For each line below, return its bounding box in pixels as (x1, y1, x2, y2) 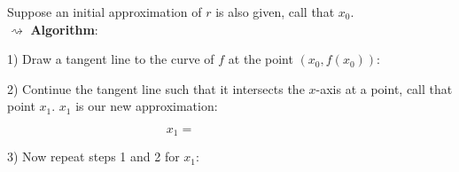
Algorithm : (30, 20, 98, 38)
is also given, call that (215, 3, 335, 20)
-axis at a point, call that (315, 79, 453, 98)
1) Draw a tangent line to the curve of (7, 50, 214, 68)
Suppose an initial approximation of (7, 3, 202, 20)
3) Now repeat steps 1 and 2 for (7, 147, 180, 166)
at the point (228, 50, 293, 68)
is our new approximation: (75, 97, 218, 115)
